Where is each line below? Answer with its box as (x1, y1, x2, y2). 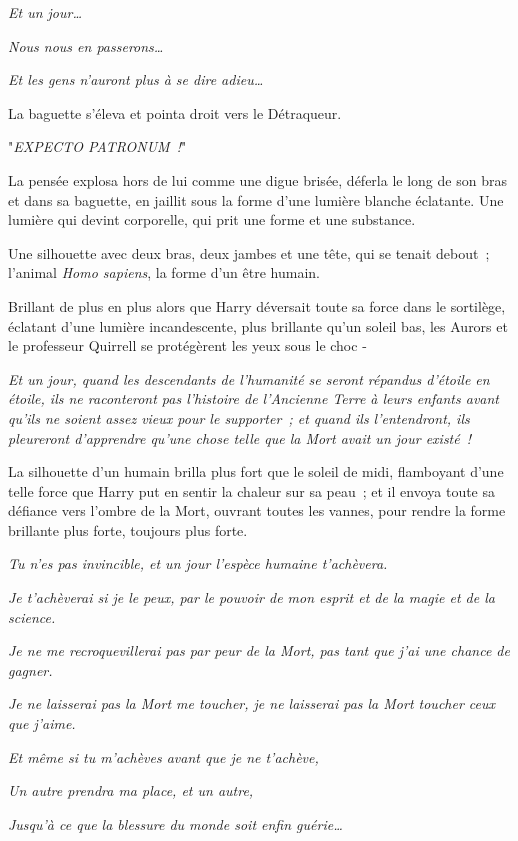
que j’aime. (8, 713, 76, 734)
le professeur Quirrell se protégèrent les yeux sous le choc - (8, 335, 367, 356)
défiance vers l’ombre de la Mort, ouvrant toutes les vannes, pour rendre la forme (8, 500, 506, 521)
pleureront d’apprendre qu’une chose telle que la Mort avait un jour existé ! (8, 427, 472, 448)
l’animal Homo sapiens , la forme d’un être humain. (8, 262, 320, 283)
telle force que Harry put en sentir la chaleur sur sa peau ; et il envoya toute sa (8, 480, 496, 501)
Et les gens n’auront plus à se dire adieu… (8, 69, 264, 90)
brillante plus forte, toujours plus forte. (8, 519, 248, 540)
